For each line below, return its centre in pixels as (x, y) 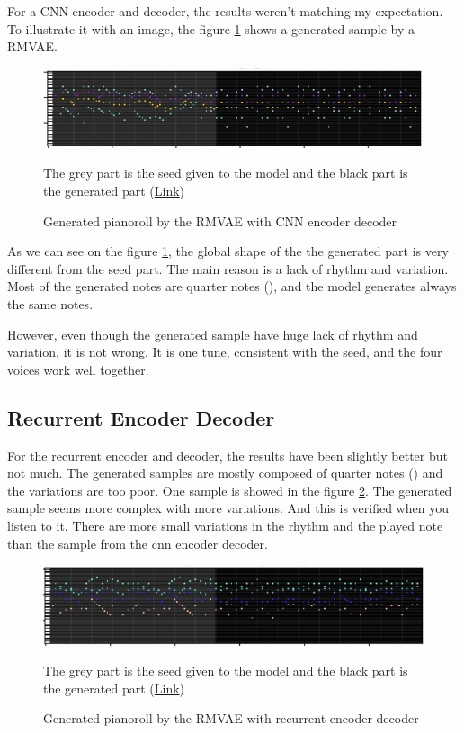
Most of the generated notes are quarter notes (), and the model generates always (232, 286)
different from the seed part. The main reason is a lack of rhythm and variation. (228, 268)
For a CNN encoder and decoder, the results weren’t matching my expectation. (225, 11)
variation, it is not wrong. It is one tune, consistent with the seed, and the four (225, 352)
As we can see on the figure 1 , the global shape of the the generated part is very (228, 251)
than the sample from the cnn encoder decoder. (138, 543)
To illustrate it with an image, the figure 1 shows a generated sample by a (211, 28)
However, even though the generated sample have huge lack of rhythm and (213, 334)
